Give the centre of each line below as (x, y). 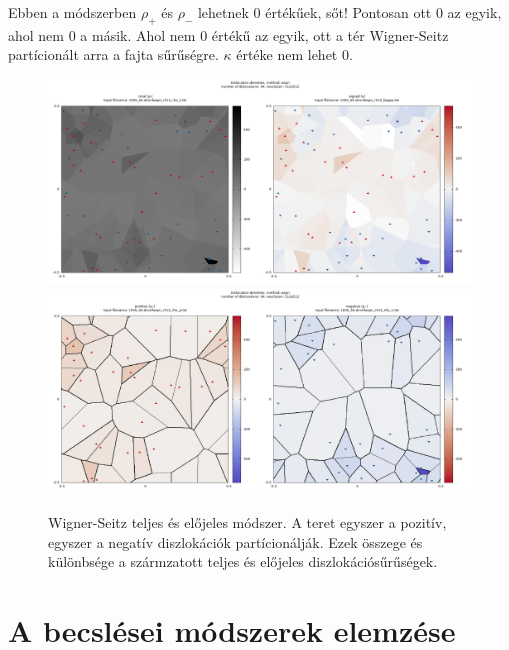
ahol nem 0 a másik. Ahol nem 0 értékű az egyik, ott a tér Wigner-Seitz (228, 34)
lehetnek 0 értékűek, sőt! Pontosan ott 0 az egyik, (349, 12)
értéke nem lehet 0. (294, 54)
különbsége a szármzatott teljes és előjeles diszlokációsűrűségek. (243, 561)
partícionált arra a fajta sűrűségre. (113, 54)
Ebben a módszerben (72, 12)
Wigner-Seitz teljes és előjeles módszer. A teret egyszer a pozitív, (247, 521)
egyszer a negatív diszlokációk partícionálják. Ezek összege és (235, 541)
